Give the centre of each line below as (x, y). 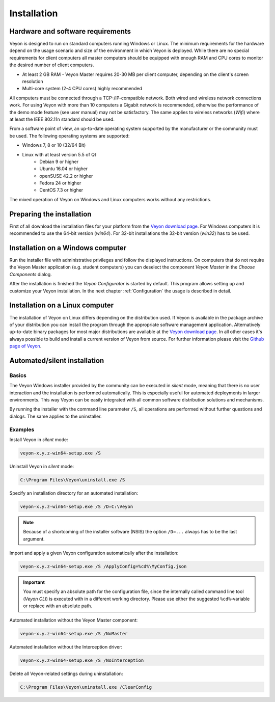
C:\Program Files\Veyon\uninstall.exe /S (73, 480)
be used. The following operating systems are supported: (70, 136)
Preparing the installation (50, 214)
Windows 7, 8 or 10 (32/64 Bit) (54, 145)
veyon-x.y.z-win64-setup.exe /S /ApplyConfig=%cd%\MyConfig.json (103, 566)
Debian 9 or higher (59, 161)
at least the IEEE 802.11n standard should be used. (62, 119)
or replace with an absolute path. (58, 606)
